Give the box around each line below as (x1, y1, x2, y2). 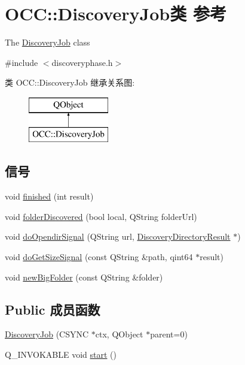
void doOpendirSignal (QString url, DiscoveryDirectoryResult (5, 230, 231, 243)
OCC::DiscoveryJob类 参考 (5, 1, 226, 26)
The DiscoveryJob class (5, 36, 90, 49)
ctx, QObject (95, 328, 143, 340)
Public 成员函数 (5, 300, 100, 318)
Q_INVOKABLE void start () (5, 348, 117, 361)
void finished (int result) (5, 190, 94, 203)
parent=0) (150, 328, 188, 340)
